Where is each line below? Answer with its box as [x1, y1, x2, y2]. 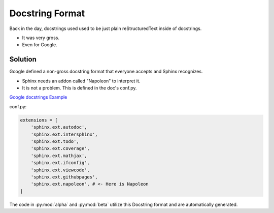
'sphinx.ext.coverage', [30, 145, 90, 151]
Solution [9, 55, 37, 64]
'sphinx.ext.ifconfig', [30, 160, 90, 166]
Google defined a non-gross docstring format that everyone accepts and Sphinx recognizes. [9, 69, 203, 75]
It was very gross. [22, 35, 60, 41]
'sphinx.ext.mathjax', [30, 153, 87, 159]
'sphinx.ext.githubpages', [30, 174, 98, 180]
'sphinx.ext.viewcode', [30, 167, 90, 173]
